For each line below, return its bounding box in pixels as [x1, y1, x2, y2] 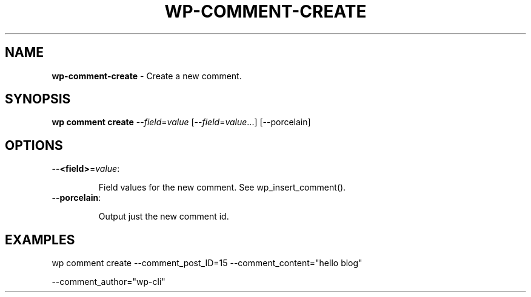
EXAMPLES [5, 232, 75, 247]
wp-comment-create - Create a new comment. [52, 70, 242, 81]
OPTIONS [5, 137, 63, 153]
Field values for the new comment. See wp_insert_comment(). [98, 182, 346, 193]
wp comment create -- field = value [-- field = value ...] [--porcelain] [52, 117, 311, 128]
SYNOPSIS [5, 91, 71, 107]
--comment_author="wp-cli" [52, 276, 165, 287]
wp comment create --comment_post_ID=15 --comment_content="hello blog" [52, 258, 362, 269]
